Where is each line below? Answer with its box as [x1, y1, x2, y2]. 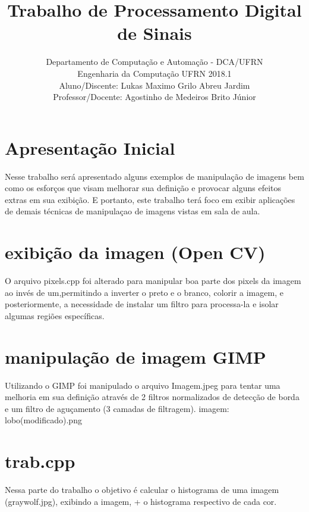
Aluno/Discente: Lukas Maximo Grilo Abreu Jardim [59, 79, 250, 91]
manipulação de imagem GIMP [5, 344, 266, 369]
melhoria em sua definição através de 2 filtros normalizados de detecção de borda [5, 391, 299, 403]
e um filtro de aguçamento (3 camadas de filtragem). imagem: [5, 402, 229, 414]
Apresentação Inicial [5, 135, 175, 160]
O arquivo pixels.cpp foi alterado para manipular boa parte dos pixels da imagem [5, 274, 301, 287]
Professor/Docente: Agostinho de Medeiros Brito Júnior [53, 90, 256, 103]
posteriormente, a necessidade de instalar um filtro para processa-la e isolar [5, 298, 279, 310]
